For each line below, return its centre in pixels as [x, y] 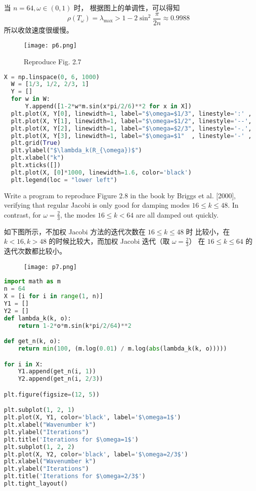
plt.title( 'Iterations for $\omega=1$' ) [71, 439]
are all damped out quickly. [177, 214]
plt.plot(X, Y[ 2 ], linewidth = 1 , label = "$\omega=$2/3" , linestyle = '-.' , [131, 128]
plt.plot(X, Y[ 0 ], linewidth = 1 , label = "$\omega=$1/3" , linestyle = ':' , [131, 113]
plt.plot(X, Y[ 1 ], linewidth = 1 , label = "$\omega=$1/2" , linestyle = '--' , [131, 121]
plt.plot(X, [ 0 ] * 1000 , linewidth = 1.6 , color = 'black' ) [101, 172]
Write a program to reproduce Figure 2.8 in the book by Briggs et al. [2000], [120, 195]
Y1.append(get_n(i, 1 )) [57, 372]
